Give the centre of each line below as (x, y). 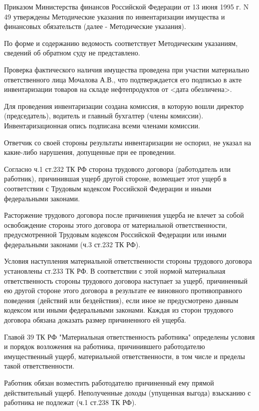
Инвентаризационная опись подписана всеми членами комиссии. (102, 125)
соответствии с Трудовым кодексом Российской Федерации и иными (108, 188)
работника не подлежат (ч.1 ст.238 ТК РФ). (70, 402)
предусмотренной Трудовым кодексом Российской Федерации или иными (115, 234)
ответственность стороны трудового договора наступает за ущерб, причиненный (126, 280)
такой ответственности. (39, 366)
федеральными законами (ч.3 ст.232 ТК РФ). (72, 244)
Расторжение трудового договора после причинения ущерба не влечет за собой (124, 215)
